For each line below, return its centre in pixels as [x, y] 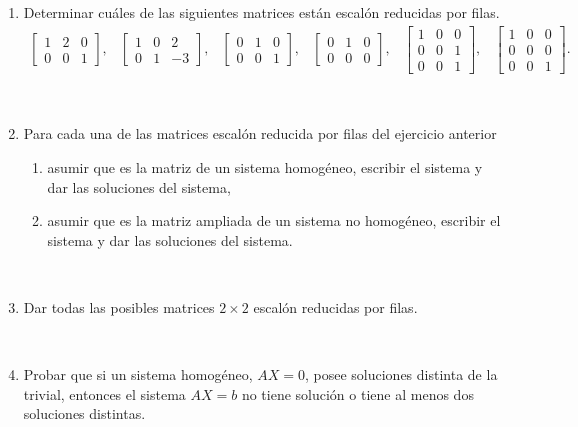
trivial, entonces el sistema [104, 393]
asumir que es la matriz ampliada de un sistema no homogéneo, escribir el [274, 220]
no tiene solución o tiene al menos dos [357, 393]
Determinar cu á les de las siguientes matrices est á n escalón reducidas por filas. [261, 12]
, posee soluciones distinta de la [401, 374]
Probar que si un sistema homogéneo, [138, 374]
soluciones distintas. [84, 413]
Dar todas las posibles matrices [119, 306]
